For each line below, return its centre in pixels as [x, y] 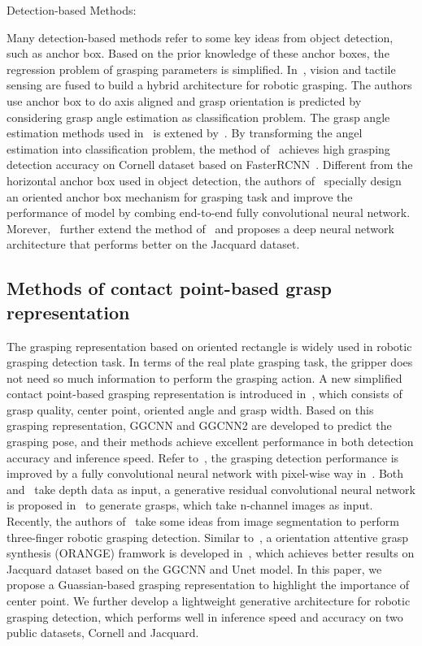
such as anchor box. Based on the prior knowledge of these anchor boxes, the [198, 53]
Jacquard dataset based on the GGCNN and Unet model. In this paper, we [194, 568]
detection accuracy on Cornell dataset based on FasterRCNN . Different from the [210, 165]
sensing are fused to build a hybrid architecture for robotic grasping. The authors [209, 85]
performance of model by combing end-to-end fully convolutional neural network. [209, 212]
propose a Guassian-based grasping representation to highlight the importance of [208, 585]
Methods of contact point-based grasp [169, 288]
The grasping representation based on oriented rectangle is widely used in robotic [209, 346]
